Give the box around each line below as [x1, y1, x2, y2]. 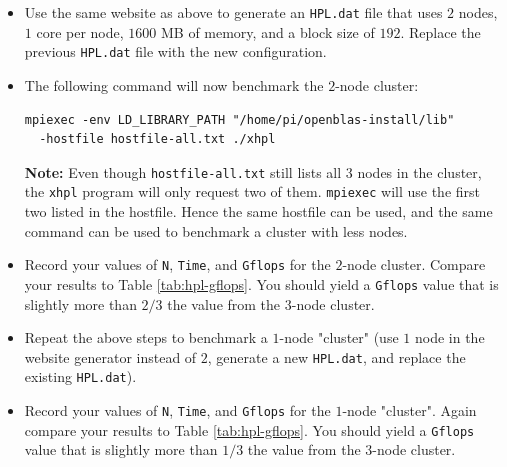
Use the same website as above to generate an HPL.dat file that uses [24, 2, 443, 22]
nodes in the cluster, [357, 161, 482, 182]
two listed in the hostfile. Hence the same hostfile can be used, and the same [24, 201, 493, 221]
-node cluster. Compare [342, 254, 486, 275]
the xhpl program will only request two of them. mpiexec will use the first [24, 181, 480, 202]
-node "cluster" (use [279, 327, 399, 348]
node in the [414, 327, 485, 348]
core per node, [36, 21, 124, 42]
